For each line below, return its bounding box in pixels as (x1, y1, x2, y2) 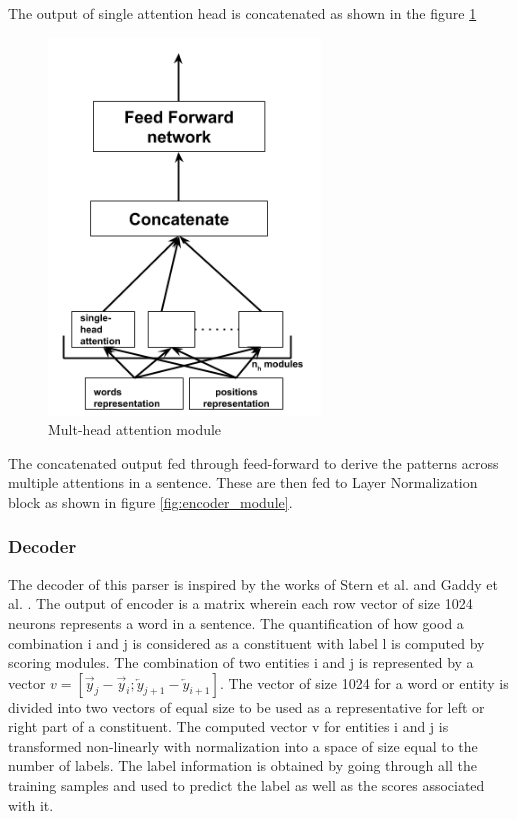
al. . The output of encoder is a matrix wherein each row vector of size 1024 (8, 593, 473, 614)
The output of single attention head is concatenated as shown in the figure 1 (8, 3, 477, 23)
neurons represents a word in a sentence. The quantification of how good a (8, 612, 464, 633)
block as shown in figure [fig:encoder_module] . (8, 491, 293, 512)
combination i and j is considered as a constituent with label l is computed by (8, 632, 485, 653)
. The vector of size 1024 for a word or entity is (219, 672, 509, 693)
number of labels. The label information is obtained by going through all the (8, 755, 477, 776)
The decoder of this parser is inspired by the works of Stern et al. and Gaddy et (8, 573, 498, 594)
